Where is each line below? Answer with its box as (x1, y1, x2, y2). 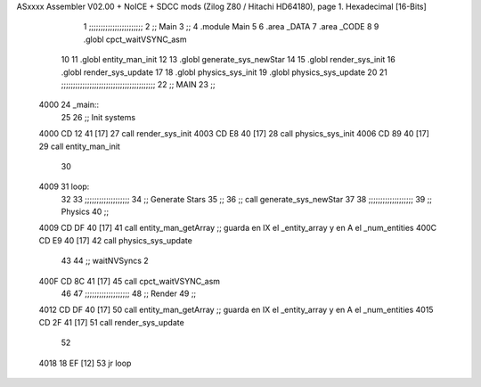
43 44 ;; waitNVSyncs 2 (61, 255, 149, 267)
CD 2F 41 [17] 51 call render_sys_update (38, 317, 184, 327)
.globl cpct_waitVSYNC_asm (83, 34, 187, 45)
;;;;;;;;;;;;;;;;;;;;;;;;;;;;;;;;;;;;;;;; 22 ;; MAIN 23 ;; (61, 78, 216, 89)
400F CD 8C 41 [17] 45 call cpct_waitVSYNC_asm (38, 276, 221, 286)
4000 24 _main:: (38, 99, 100, 111)
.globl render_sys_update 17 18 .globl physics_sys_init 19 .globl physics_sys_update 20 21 (61, 67, 387, 78)
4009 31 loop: (38, 181, 90, 192)
